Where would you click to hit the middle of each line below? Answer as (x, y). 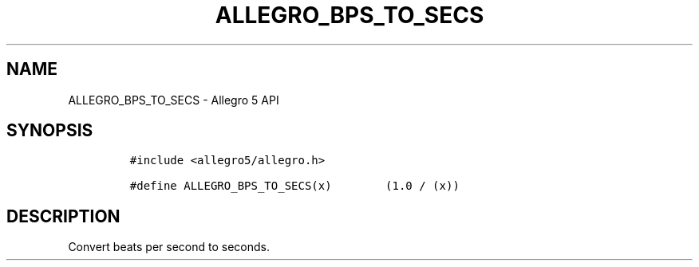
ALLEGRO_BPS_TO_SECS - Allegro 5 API (174, 100)
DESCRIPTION (63, 216)
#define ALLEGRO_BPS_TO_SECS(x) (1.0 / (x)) (294, 186)
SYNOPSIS (50, 131)
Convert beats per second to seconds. (169, 247)
